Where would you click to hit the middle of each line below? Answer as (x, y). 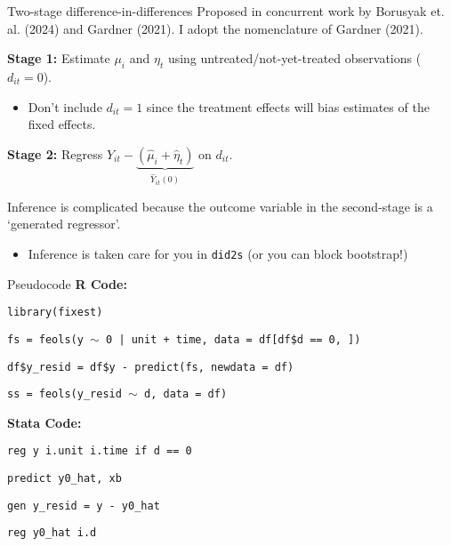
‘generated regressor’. (64, 224)
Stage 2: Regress (55, 153)
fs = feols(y (45, 339)
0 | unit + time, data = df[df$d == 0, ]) (234, 339)
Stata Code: (44, 422)
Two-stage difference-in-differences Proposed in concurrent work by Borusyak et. (226, 11)
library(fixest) (55, 313)
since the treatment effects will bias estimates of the (288, 106)
